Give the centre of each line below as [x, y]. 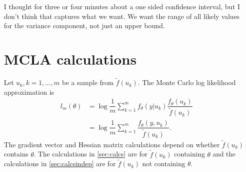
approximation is [29, 92]
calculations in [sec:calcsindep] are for [60, 163]
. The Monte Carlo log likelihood [187, 82]
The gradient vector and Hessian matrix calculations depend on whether [112, 144]
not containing [164, 163]
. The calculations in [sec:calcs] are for [91, 154]
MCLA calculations [70, 59]
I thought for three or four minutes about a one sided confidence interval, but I [122, 6]
